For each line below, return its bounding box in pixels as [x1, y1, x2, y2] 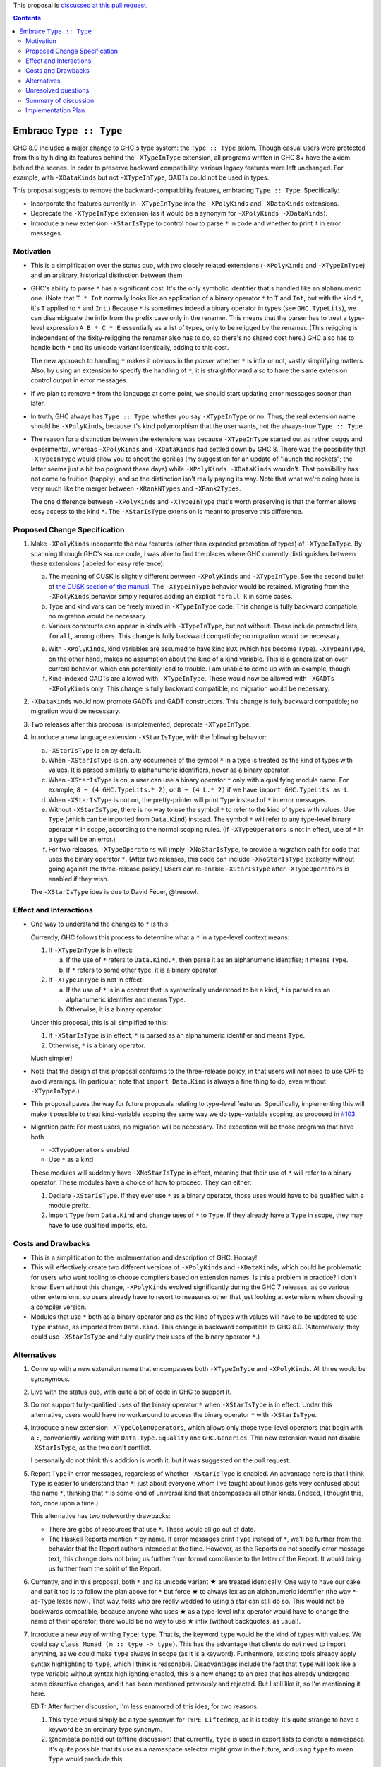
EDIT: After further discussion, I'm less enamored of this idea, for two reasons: [30, 1702, 259, 1710]
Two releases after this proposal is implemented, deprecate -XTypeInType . [30, 720, 252, 728]
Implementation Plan [25, 106, 85, 115]
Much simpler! [30, 1054, 73, 1062]
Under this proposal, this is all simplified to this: [30, 1018, 169, 1026]
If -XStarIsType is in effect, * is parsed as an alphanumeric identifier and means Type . [48, 1031, 306, 1040]
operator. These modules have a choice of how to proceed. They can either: [30, 1178, 252, 1187]
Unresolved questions [25, 86, 90, 95]
